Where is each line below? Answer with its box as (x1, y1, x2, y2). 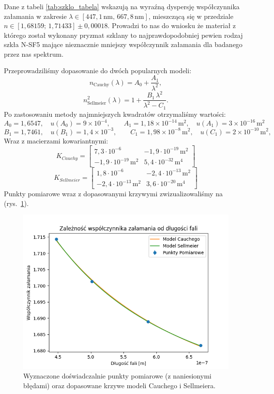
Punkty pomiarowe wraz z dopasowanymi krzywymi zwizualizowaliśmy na (4, 189, 223, 199)
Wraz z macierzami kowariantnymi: (4, 135, 108, 145)
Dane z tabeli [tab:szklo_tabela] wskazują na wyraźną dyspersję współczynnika (4, 1, 240, 11)
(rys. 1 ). (4, 198, 29, 208)
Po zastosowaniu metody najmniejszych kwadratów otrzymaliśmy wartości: (4, 109, 226, 119)
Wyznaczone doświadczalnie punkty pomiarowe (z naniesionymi (23, 371, 212, 381)
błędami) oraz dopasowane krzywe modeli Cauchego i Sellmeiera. (23, 380, 216, 390)
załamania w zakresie (4, 11, 67, 21)
